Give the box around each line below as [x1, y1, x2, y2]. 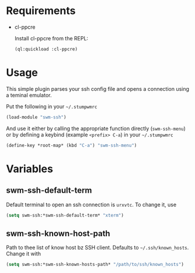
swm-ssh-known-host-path [6, 228, 110, 238]
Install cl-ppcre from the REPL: [14, 35, 89, 42]
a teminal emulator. [6, 91, 52, 98]
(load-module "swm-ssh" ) [6, 114, 67, 120]
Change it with [6, 250, 41, 257]
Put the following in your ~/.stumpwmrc [6, 103, 97, 110]
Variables [6, 162, 54, 175]
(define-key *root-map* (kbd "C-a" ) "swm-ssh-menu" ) [6, 142, 137, 148]
